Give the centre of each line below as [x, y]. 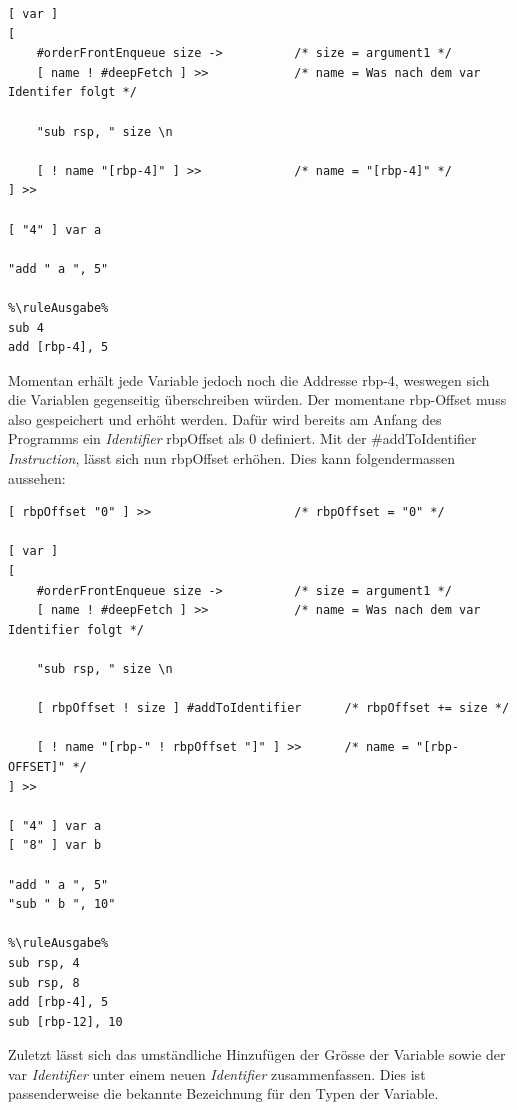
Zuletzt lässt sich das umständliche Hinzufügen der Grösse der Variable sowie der [257, 1054]
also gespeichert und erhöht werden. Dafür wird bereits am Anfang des [225, 418]
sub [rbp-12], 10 [65, 1021]
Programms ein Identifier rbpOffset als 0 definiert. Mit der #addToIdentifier [242, 438]
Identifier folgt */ [76, 629]
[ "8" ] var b [55, 845]
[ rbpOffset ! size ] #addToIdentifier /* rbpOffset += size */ [273, 708]
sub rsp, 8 [44, 982]
